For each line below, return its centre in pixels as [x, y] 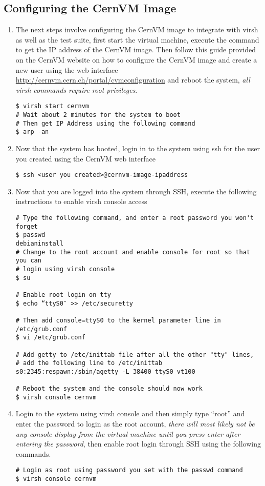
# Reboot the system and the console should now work [109, 389]
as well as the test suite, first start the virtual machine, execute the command [137, 39]
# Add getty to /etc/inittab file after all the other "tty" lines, [135, 355]
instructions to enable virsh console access [81, 201]
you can [28, 261]
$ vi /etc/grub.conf [50, 338]
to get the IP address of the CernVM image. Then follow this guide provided [136, 49]
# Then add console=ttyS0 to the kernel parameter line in [118, 320]
